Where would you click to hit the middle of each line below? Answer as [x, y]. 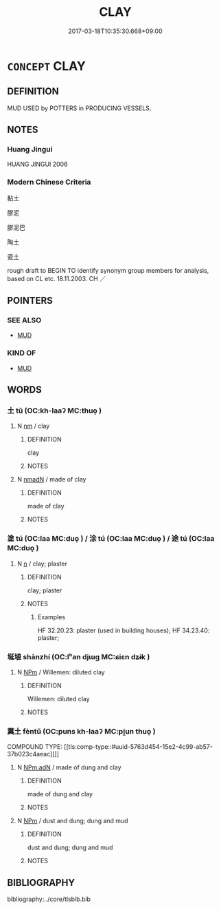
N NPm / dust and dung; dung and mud [72, 821]
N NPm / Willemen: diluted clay [61, 672]
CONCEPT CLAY [46, 66]
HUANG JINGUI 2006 [37, 164]
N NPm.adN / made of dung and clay [69, 767]
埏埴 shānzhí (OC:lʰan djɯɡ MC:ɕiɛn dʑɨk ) [79, 656]
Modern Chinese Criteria [49, 182]
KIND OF [22, 353]
